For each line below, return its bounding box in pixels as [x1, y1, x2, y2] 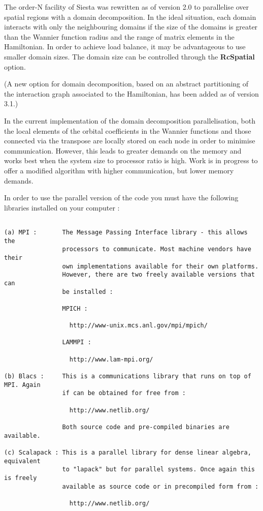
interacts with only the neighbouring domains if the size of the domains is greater [4, 21, 258, 32]
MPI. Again [4, 381, 41, 388]
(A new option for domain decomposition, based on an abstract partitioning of [4, 78, 249, 89]
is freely [4, 474, 37, 482]
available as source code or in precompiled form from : [62, 483, 259, 490]
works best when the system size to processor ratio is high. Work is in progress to [4, 155, 258, 166]
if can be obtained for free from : [62, 389, 186, 397]
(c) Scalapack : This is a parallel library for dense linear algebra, [4, 449, 251, 456]
